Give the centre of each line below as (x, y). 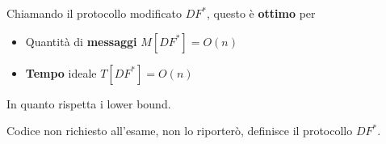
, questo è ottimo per (261, 13)
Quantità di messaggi (81, 41)
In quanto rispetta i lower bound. (89, 103)
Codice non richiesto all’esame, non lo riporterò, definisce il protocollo (180, 131)
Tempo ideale (61, 72)
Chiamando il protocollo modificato (94, 13)
